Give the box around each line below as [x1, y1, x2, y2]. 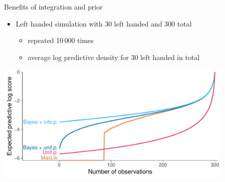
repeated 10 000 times [27, 35, 94, 45]
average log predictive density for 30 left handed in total [27, 51, 200, 62]
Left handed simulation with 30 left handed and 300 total [15, 18, 192, 28]
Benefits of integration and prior [4, 1, 103, 11]
